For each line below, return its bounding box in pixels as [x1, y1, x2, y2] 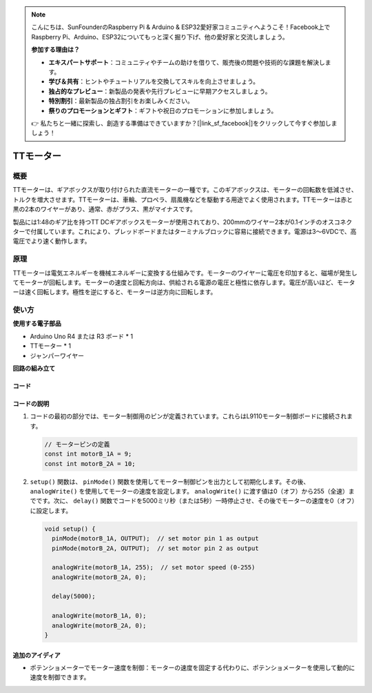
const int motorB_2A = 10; [44, 460, 136, 467]
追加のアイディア [12, 651, 61, 659]
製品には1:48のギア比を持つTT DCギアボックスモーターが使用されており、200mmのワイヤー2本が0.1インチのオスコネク [12, 217, 353, 226]
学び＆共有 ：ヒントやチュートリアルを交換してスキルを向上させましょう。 [48, 77, 260, 86]
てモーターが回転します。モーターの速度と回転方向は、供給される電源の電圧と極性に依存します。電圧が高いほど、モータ [12, 278, 355, 286]
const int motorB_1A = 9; [44, 450, 132, 458]
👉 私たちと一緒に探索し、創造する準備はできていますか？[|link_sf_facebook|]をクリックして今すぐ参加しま [31, 119, 338, 127]
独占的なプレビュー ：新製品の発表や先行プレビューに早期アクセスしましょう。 [48, 87, 271, 95]
